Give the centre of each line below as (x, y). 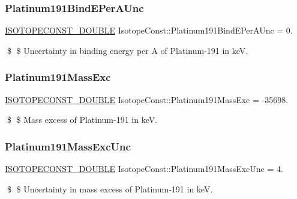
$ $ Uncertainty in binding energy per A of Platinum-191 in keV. (127, 50)
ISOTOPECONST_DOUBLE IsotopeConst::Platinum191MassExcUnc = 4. (144, 169)
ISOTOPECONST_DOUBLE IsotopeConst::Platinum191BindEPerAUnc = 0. (149, 30)
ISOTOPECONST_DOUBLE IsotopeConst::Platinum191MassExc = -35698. (147, 99)
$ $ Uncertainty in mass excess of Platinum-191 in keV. (110, 189)
